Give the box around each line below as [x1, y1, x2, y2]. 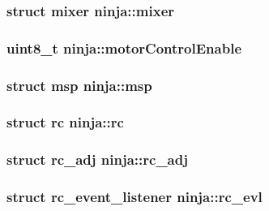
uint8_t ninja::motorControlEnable [6, 37, 242, 58]
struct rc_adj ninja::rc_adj [6, 149, 188, 170]
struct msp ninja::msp [6, 75, 152, 95]
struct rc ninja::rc [6, 112, 124, 132]
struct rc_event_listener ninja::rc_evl [6, 187, 263, 207]
